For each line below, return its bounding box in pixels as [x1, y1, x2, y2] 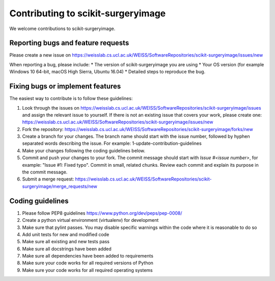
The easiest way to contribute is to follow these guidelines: [9, 95, 133, 101]
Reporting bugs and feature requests [9, 39, 129, 47]
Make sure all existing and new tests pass [22, 239, 109, 245]
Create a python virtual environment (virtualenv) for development [22, 217, 159, 223]
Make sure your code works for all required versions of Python [22, 260, 154, 266]
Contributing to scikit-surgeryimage [9, 8, 166, 19]
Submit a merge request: [22, 176, 74, 182]
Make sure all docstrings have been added [22, 245, 112, 252]
